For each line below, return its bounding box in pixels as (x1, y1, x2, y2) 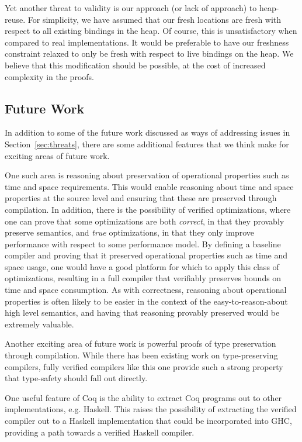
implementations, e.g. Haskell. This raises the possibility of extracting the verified (5, 403, 297, 415)
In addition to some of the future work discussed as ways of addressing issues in (5, 126, 290, 139)
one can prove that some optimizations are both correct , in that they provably (5, 215, 284, 227)
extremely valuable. (5, 317, 74, 330)
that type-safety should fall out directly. (5, 372, 148, 384)
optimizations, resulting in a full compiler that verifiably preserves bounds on (5, 272, 282, 284)
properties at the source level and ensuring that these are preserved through (5, 192, 277, 204)
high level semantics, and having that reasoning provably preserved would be (5, 306, 280, 319)
